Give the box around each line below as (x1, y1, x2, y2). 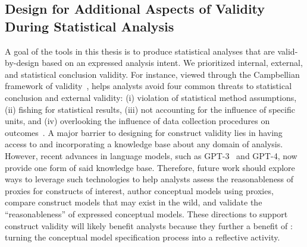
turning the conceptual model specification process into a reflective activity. (5, 231, 280, 243)
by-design (5, 56, 39, 69)
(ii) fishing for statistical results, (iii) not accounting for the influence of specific (5, 103, 295, 115)
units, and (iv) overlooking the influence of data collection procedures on (5, 115, 270, 127)
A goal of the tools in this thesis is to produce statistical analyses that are (5, 45, 275, 57)
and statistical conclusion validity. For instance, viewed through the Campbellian (5, 68, 300, 80)
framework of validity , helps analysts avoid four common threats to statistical (5, 80, 292, 92)
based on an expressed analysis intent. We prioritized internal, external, (42, 56, 303, 69)
